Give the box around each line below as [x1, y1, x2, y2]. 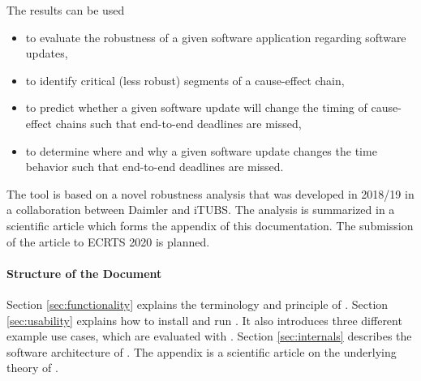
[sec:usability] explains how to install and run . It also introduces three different [6, 311, 402, 328]
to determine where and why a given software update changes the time [25, 142, 377, 159]
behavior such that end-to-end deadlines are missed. [25, 158, 284, 175]
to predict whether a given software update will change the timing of [25, 99, 367, 116]
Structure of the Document [6, 264, 162, 281]
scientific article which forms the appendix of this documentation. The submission [6, 216, 414, 233]
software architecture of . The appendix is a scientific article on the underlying [6, 343, 397, 360]
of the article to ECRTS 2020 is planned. [6, 233, 210, 250]
